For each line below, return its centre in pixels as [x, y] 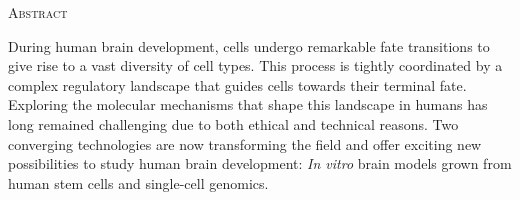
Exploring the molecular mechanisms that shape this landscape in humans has [248, 104]
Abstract [38, 12]
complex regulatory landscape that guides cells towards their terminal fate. [237, 84]
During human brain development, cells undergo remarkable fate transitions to [249, 45]
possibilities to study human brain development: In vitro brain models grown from [260, 163]
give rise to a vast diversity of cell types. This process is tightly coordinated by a [255, 65]
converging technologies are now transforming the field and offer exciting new [245, 143]
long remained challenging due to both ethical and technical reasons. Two [233, 123]
